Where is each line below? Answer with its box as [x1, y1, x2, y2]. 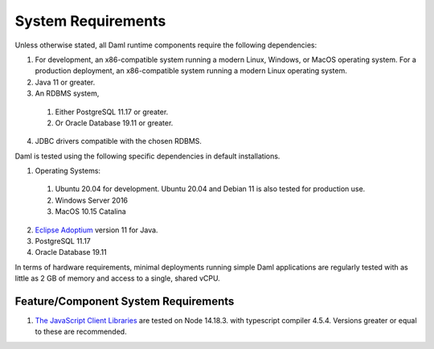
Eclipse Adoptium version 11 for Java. [35, 225, 158, 235]
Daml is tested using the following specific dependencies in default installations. [14, 151, 280, 161]
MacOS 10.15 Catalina [55, 207, 126, 216]
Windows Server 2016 [55, 195, 129, 205]
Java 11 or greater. [35, 77, 96, 87]
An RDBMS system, [35, 88, 100, 98]
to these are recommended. [35, 326, 128, 337]
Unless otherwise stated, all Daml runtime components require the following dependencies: [14, 40, 317, 50]
